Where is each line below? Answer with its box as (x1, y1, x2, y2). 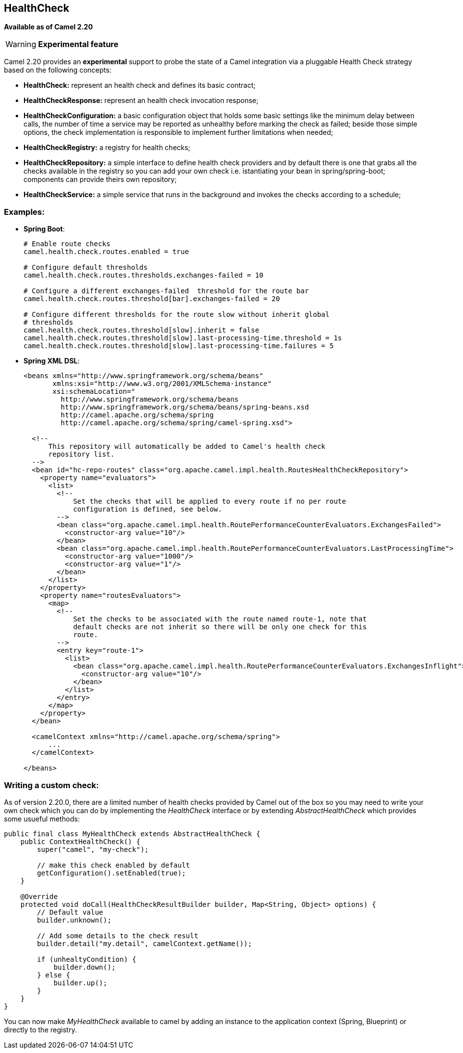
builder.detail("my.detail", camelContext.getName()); (37, 939, 252, 948)
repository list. (48, 450, 115, 459)
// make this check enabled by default (37, 861, 190, 869)
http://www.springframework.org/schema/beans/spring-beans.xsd (60, 403, 309, 411)
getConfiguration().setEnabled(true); (37, 869, 186, 877)
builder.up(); (53, 978, 107, 987)
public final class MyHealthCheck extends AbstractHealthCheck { (4, 829, 260, 838)
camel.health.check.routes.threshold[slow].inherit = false (24, 326, 259, 334)
